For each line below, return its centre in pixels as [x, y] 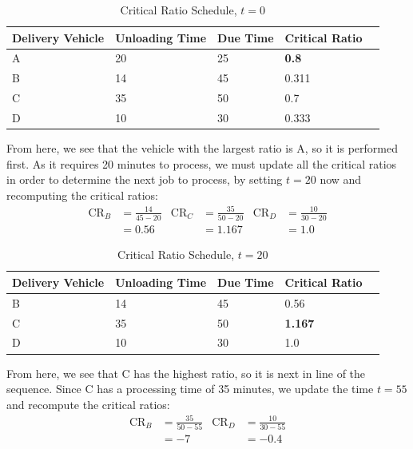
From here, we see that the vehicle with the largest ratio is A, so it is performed [202, 148]
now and [341, 179]
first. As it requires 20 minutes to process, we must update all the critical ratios [202, 163]
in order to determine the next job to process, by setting [145, 179]
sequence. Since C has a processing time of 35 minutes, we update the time [190, 389]
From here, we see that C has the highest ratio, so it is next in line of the [186, 373]
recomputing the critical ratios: [82, 195]
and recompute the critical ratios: [88, 404]
